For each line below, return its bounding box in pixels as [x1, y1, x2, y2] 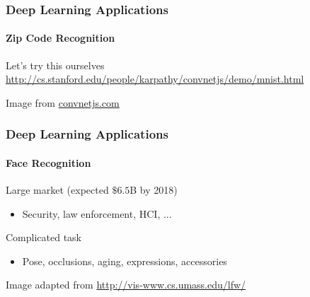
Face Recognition [6, 155, 91, 170]
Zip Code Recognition [6, 30, 115, 45]
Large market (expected [6, 182, 109, 197]
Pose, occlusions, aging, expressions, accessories [22, 253, 227, 268]
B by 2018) [130, 182, 178, 197]
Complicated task [6, 230, 82, 245]
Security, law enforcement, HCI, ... [22, 206, 172, 221]
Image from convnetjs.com [6, 95, 120, 110]
